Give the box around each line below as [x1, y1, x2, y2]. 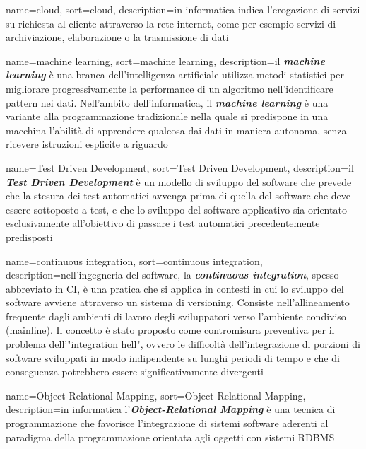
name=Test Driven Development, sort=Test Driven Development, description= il [6, 160, 354, 175]
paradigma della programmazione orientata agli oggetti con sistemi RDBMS [6, 429, 335, 444]
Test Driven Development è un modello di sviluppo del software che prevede [6, 174, 352, 189]
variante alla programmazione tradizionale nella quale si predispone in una [6, 109, 329, 124]
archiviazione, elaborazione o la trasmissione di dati [6, 30, 229, 45]
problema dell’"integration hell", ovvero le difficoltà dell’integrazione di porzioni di [6, 337, 360, 351]
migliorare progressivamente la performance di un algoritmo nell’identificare [6, 81, 333, 95]
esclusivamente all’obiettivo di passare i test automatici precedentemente [6, 216, 320, 231]
